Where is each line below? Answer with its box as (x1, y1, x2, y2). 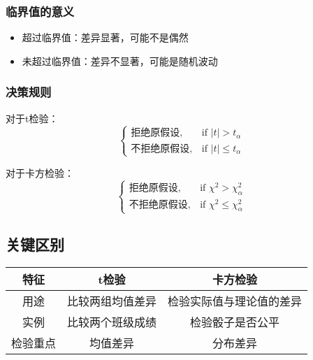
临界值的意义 (6, 2, 75, 20)
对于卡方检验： (6, 165, 74, 180)
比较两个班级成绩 (67, 313, 157, 330)
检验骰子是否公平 (190, 313, 280, 330)
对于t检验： (6, 110, 59, 125)
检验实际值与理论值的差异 (168, 292, 303, 309)
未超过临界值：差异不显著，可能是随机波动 (22, 53, 218, 68)
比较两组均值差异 (67, 292, 157, 309)
